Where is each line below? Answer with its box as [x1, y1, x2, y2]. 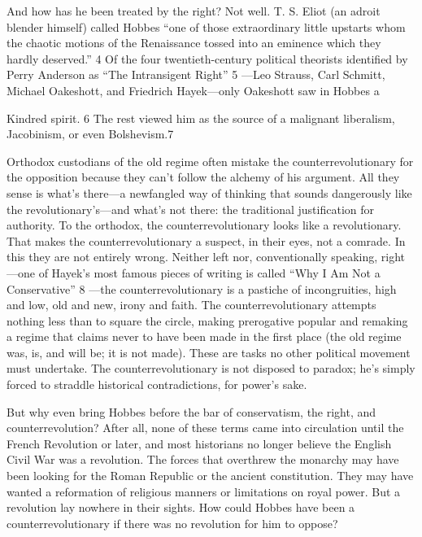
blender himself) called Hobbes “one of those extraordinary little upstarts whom [7, 18, 406, 35]
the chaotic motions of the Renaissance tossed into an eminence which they [7, 34, 381, 51]
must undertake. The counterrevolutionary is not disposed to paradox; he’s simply [7, 360, 415, 377]
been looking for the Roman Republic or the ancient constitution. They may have [7, 467, 414, 484]
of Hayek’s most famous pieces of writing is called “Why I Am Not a [38, 264, 381, 281]
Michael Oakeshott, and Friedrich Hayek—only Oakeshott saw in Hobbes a [7, 81, 380, 98]
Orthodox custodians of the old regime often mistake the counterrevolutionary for [7, 152, 414, 169]
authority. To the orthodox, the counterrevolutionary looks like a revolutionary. [7, 216, 402, 234]
